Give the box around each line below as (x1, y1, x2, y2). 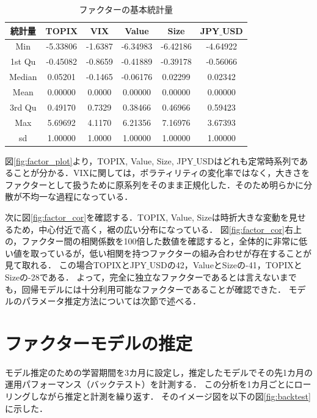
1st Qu (10, 55, 36, 68)
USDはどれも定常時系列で (196, 154, 300, 167)
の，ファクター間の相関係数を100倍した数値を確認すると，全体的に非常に (5, 235, 299, 248)
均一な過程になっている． (30, 190, 133, 203)
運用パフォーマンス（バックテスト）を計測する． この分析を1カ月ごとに (5, 378, 294, 391)
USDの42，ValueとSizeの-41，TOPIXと (149, 258, 302, 271)
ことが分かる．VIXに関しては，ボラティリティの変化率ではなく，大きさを (13, 166, 310, 179)
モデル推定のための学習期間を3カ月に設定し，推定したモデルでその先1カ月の (5, 365, 313, 378)
